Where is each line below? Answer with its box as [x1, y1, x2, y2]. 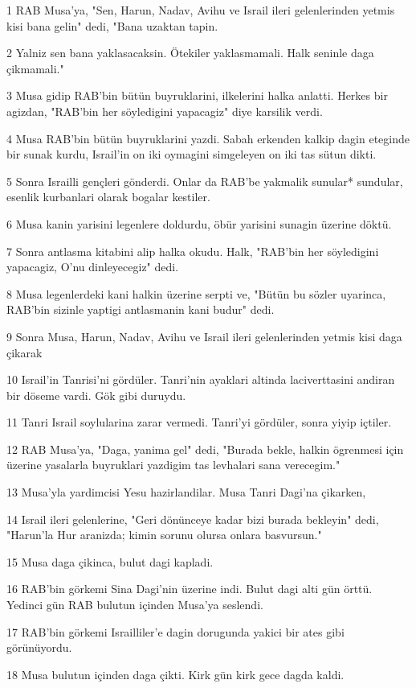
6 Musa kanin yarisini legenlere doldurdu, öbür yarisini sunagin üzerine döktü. [6, 215, 392, 232]
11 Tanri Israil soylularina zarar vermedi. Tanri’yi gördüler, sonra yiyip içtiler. [6, 414, 392, 431]
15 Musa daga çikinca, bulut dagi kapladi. [6, 553, 214, 570]
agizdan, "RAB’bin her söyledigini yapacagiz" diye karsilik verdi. [6, 102, 323, 119]
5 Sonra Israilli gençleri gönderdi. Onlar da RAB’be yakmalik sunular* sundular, [6, 172, 403, 189]
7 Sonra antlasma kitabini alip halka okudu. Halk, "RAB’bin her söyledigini [6, 242, 379, 259]
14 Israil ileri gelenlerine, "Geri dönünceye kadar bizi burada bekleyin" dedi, [6, 510, 379, 527]
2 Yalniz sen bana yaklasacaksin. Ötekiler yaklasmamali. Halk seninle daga [6, 44, 374, 61]
